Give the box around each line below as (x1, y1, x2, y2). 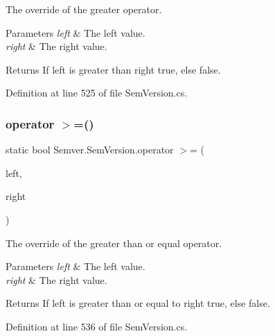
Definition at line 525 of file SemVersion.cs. (6, 85, 188, 100)
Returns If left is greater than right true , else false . (6, 62, 221, 76)
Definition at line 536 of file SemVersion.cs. (6, 319, 188, 333)
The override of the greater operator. (6, 2, 162, 16)
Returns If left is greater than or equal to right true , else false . (6, 296, 270, 310)
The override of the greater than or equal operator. (6, 235, 222, 250)
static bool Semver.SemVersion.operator (6, 142, 174, 157)
